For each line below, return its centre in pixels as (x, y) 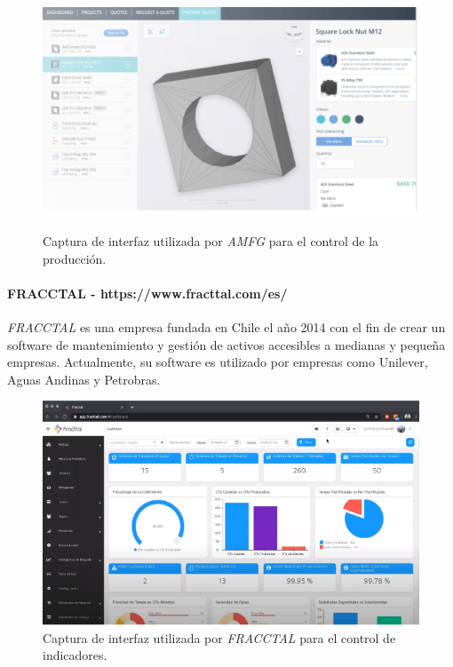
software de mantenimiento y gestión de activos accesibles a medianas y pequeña (226, 344)
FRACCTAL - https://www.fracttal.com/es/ (147, 293)
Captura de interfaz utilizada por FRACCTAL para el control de (219, 637)
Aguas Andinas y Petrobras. (84, 379)
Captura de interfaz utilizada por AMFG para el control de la (211, 241)
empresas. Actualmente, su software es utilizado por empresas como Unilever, (218, 362)
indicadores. (75, 655)
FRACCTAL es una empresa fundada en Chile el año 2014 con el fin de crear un (226, 327)
